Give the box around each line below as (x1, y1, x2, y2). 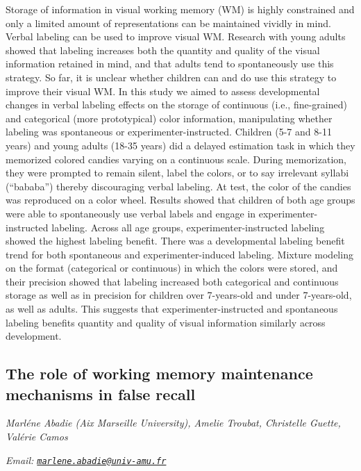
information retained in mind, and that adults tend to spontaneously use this (6, 56, 334, 71)
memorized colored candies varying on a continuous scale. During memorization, (6, 151, 346, 166)
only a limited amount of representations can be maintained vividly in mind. (6, 15, 331, 30)
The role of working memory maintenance (6, 363, 313, 384)
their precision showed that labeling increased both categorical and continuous (6, 274, 339, 288)
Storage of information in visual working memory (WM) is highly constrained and (6, 2, 355, 16)
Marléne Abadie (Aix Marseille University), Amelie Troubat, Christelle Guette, (6, 415, 341, 430)
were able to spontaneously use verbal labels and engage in (6, 206, 256, 220)
